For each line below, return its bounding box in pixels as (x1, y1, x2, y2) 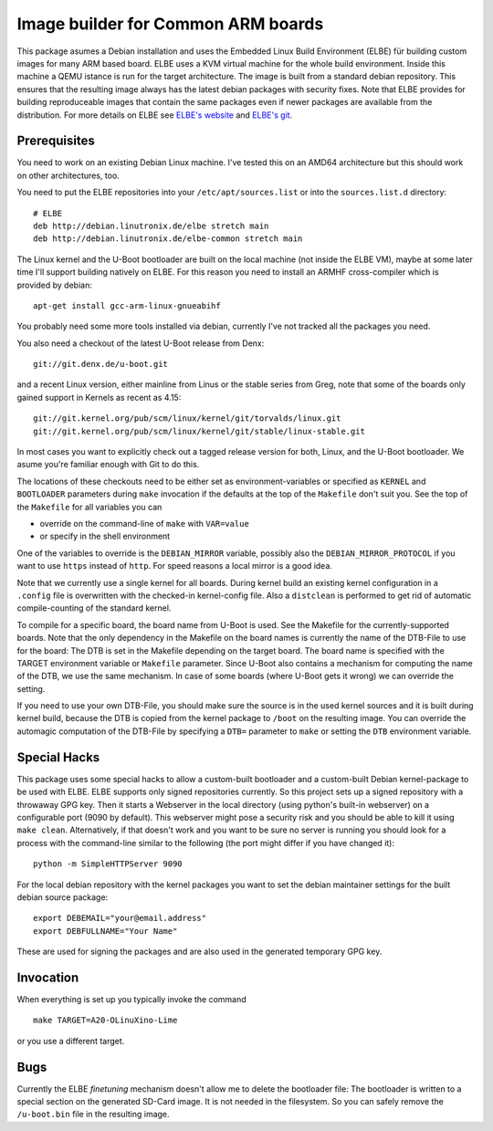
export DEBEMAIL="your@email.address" (33, 913, 207, 924)
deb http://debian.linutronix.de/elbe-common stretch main (33, 234, 303, 244)
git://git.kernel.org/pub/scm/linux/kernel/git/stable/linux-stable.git (33, 425, 365, 436)
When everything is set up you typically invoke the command (16, 993, 246, 1004)
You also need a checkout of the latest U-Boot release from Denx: (16, 338, 265, 349)
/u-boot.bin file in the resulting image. (16, 1109, 170, 1120)
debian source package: (16, 891, 109, 903)
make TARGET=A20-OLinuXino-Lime (33, 1015, 178, 1026)
